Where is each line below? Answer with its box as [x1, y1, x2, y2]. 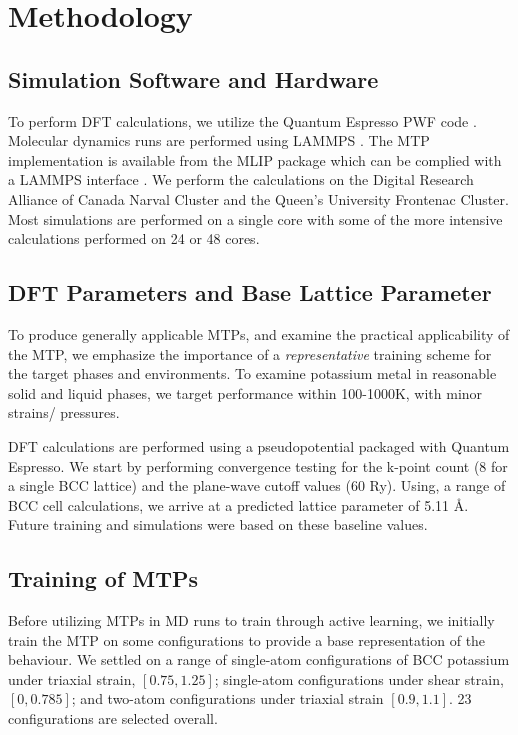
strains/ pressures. [8, 402, 120, 423]
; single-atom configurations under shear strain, [214, 668, 504, 689]
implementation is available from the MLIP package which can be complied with [8, 149, 502, 170]
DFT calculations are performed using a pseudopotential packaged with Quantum [8, 435, 510, 456]
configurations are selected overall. [8, 708, 218, 729]
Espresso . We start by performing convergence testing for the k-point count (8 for [8, 455, 508, 476]
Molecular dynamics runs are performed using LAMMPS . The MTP [8, 130, 430, 151]
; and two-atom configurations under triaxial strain [71, 688, 384, 709]
